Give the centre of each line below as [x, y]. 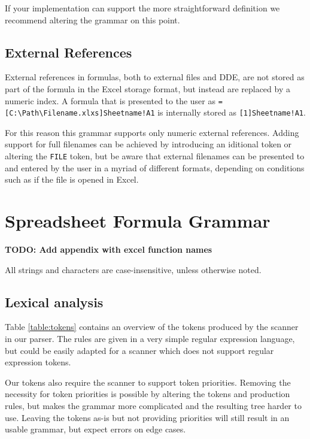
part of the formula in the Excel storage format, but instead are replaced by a [148, 88]
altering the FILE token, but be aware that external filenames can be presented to [155, 156]
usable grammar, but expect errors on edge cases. [95, 429]
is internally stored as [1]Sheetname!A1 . [232, 112]
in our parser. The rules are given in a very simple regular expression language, [150, 339]
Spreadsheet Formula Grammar [138, 221]
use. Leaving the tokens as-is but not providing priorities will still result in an [147, 417]
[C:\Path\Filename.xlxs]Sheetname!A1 [80, 113]
